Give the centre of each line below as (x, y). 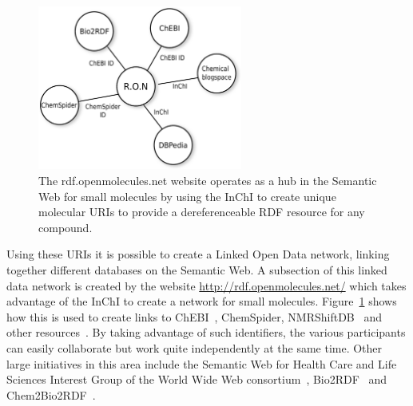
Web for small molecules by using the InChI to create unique (187, 196)
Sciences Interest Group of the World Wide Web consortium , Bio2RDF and (197, 379)
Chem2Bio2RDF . (51, 394)
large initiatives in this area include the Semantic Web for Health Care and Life (202, 363)
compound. (66, 227)
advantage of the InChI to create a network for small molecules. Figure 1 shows (202, 301)
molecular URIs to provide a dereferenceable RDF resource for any (202, 212)
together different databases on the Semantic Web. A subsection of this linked (197, 270)
